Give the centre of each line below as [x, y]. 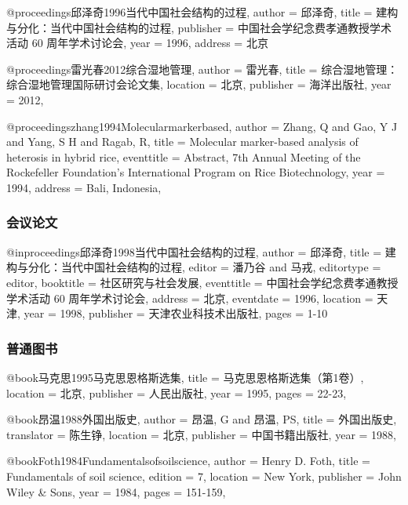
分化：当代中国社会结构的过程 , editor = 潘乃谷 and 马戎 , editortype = [204, 267]
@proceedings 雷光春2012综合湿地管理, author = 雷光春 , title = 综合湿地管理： [202, 69]
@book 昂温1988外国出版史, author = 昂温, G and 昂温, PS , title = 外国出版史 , [202, 419]
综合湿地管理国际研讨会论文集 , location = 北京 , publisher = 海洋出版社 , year [199, 84]
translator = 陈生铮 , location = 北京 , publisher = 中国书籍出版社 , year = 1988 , [201, 434]
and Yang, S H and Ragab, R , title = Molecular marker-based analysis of [182, 142]
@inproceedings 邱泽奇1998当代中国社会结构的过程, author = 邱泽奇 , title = [194, 251]
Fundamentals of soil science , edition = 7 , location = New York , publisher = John [204, 476]
